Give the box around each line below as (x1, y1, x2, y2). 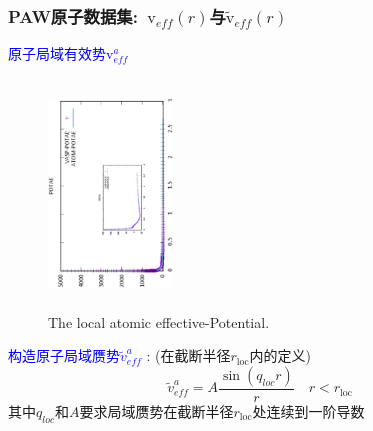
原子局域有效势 (8, 43, 106, 64)
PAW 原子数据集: (8, 3, 138, 28)
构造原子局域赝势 (8, 345, 120, 366)
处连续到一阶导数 (252, 401, 365, 422)
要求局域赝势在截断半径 (79, 401, 234, 422)
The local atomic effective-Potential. (48, 311, 270, 332)
